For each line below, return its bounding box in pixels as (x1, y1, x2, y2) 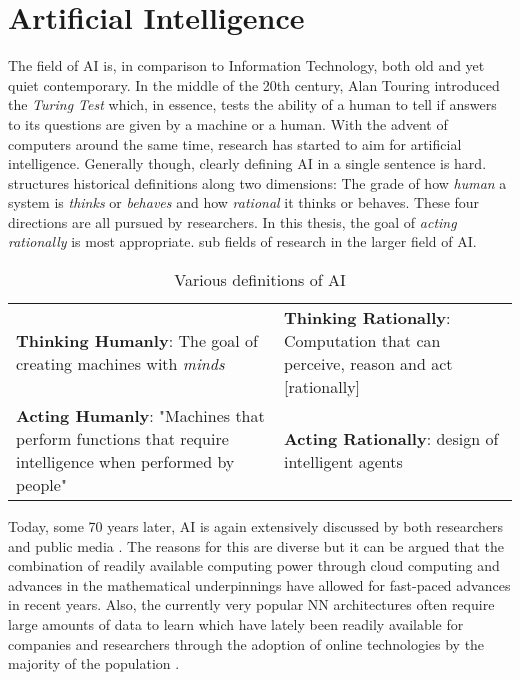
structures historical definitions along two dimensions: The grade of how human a (8, 172, 507, 193)
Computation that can (283, 329, 441, 353)
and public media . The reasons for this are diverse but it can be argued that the (8, 535, 504, 556)
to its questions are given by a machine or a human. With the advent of (8, 113, 448, 134)
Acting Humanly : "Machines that (16, 404, 265, 428)
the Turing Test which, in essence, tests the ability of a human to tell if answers (8, 94, 497, 115)
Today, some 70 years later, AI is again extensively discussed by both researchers (8, 516, 504, 537)
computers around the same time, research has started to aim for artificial (8, 133, 462, 154)
